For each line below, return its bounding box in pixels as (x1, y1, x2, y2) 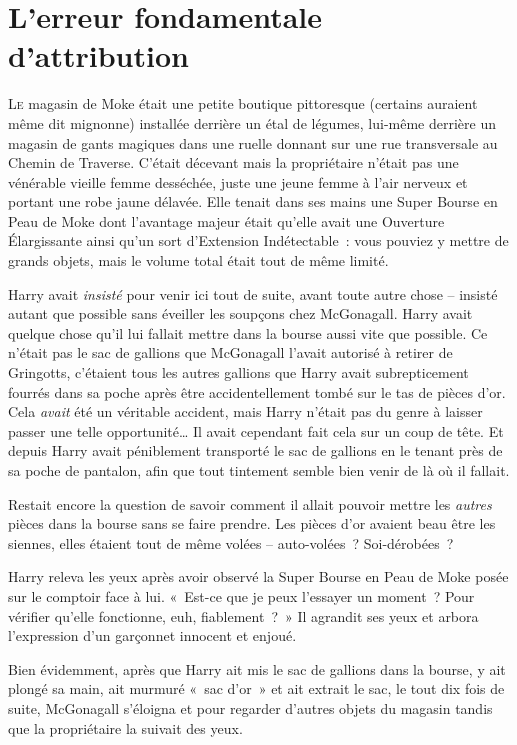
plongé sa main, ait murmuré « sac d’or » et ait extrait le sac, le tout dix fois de (8, 678, 505, 699)
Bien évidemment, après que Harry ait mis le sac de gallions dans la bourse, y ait (8, 658, 506, 679)
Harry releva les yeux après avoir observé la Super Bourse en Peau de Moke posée (8, 566, 509, 587)
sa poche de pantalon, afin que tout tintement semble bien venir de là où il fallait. (8, 460, 510, 480)
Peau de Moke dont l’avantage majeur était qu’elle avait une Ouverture (8, 210, 445, 231)
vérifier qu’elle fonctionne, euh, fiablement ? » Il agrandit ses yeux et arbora (8, 605, 479, 626)
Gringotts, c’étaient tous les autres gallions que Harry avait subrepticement (8, 362, 469, 383)
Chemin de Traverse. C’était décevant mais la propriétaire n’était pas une (8, 152, 459, 173)
